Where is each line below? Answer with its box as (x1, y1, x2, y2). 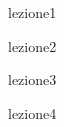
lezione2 (8, 35, 57, 56)
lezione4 (8, 102, 57, 123)
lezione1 (8, 2, 57, 22)
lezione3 (8, 69, 57, 90)
